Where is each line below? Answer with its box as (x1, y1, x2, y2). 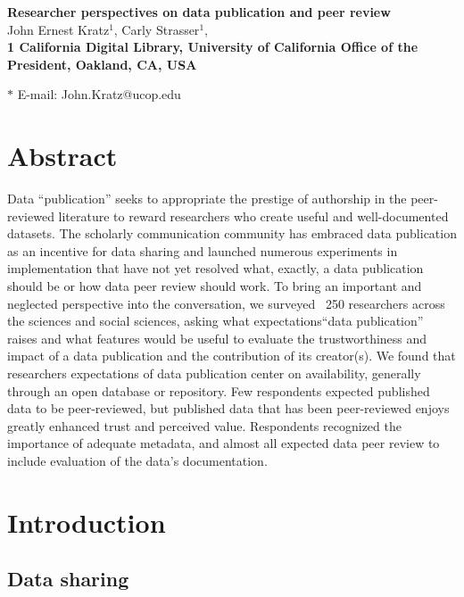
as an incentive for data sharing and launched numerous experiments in (7, 241, 398, 260)
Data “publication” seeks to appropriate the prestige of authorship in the (7, 189, 407, 208)
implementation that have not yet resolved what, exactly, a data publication (7, 259, 424, 278)
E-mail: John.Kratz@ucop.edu (17, 85, 181, 104)
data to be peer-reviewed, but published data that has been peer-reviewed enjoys (7, 399, 450, 418)
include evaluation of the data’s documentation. (7, 452, 268, 469)
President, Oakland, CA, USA (7, 54, 197, 73)
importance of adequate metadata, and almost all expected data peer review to (7, 434, 440, 452)
